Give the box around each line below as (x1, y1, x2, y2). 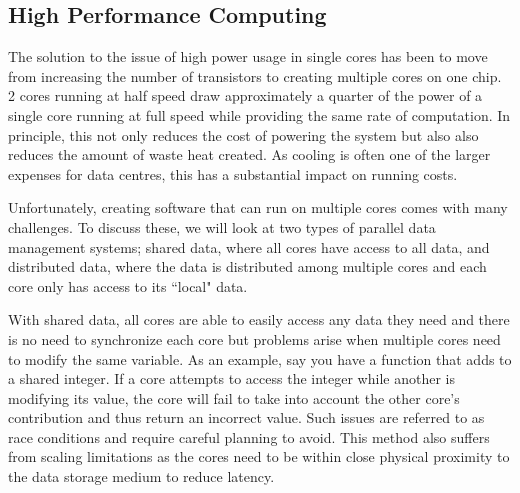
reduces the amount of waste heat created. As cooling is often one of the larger (8, 144, 491, 165)
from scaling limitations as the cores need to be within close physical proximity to (8, 446, 510, 467)
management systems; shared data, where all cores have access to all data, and (8, 236, 490, 257)
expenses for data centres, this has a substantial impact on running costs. (8, 163, 458, 184)
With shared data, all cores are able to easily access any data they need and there (8, 309, 510, 330)
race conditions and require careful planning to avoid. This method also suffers (8, 426, 490, 447)
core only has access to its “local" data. (8, 275, 248, 296)
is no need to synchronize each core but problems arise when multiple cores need (8, 328, 501, 349)
